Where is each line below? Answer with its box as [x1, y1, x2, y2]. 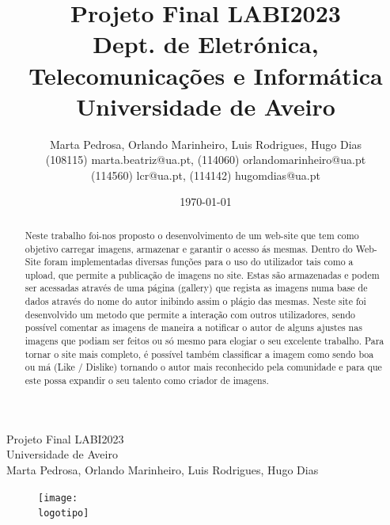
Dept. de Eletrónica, [93, 28, 319, 60]
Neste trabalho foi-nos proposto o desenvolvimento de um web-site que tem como [25, 228, 359, 242]
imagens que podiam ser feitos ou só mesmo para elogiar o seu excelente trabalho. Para [25, 334, 384, 348]
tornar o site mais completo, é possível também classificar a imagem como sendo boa [25, 347, 374, 360]
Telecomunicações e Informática [28, 59, 383, 91]
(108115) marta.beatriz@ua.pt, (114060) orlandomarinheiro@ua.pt [45, 151, 366, 168]
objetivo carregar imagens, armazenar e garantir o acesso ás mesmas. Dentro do [25, 242, 353, 255]
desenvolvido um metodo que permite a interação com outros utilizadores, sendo [25, 307, 356, 321]
